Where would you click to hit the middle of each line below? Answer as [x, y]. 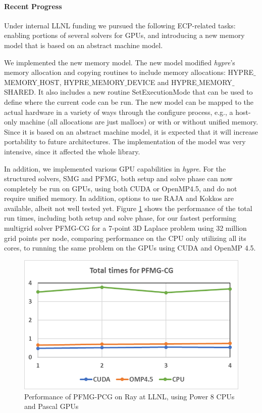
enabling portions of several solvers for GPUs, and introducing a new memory [124, 35]
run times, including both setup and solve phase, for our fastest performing [120, 218]
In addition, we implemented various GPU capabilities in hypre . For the [115, 168]
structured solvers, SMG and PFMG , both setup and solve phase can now [118, 178]
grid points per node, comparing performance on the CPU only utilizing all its [125, 238]
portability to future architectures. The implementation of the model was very [125, 141]
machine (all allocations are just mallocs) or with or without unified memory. [139, 122]
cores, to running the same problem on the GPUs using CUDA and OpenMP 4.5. [130, 248]
